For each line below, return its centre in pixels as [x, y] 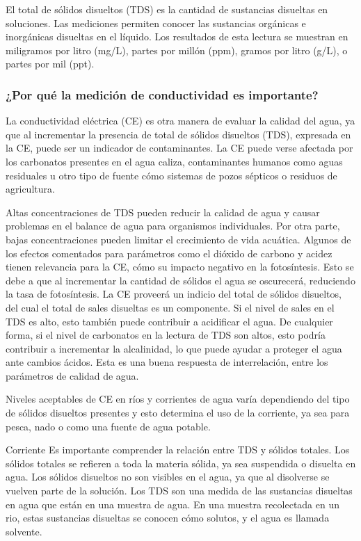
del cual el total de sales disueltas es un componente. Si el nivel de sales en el [170, 307]
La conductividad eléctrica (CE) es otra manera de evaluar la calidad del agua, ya [180, 121]
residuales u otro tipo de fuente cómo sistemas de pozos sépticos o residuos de [171, 175]
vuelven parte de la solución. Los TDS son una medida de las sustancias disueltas [179, 491]
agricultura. [30, 189]
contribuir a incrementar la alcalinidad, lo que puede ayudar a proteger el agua [174, 348]
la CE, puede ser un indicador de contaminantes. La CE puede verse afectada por [179, 148]
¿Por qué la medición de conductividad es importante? [162, 94]
